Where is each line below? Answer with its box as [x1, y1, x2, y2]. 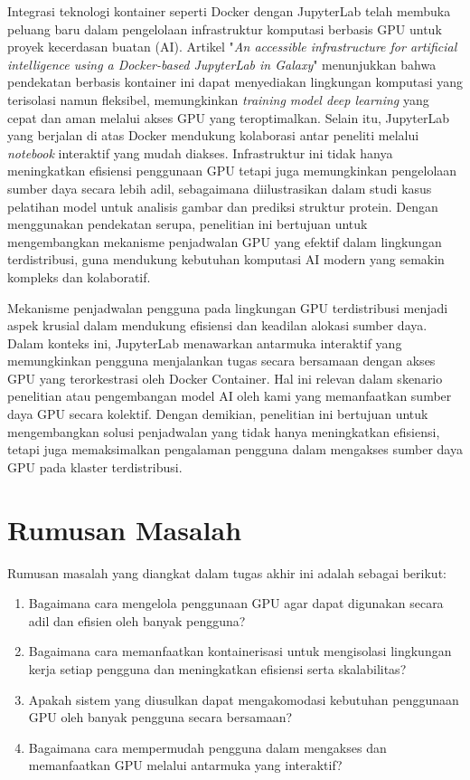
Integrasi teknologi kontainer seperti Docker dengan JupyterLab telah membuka [7, 2, 451, 20]
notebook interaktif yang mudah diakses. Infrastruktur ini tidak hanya [7, 143, 393, 162]
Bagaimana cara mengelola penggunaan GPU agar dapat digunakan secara [28, 594, 444, 613]
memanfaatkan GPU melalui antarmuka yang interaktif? [28, 756, 343, 775]
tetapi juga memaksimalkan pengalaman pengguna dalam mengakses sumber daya [7, 440, 463, 459]
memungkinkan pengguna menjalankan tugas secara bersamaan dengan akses [7, 351, 436, 370]
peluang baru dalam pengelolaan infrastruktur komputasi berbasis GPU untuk [7, 19, 442, 38]
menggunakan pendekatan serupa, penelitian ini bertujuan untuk [7, 214, 368, 233]
